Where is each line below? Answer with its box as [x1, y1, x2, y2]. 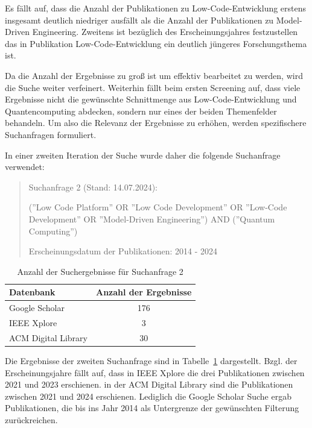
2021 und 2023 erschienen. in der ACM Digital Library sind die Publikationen [5, 378, 293, 391]
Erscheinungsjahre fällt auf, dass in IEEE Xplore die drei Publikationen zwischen [5, 366, 305, 379]
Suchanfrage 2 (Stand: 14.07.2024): [28, 180, 158, 193]
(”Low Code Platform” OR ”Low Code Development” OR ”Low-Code [28, 201, 287, 213]
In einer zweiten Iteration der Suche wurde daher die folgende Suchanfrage [5, 148, 281, 161]
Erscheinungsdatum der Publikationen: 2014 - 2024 [28, 245, 217, 257]
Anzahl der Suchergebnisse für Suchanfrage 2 [17, 265, 183, 277]
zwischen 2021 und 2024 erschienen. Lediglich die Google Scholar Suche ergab [5, 389, 291, 402]
